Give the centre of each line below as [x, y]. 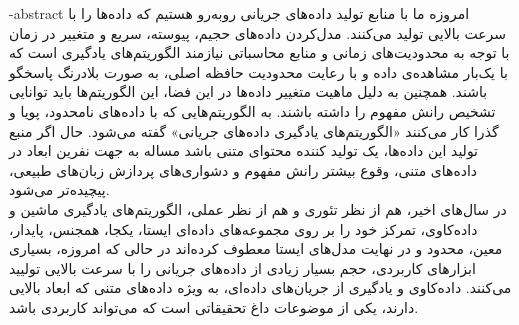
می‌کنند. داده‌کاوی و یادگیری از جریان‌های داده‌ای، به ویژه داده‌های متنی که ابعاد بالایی [260, 287]
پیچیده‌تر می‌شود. [59, 189]
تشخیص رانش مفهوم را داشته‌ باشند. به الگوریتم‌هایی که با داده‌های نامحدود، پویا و [252, 110]
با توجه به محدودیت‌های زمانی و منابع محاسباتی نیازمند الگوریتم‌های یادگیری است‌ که [259, 52]
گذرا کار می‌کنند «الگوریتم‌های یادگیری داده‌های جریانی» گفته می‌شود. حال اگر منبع [254, 130]
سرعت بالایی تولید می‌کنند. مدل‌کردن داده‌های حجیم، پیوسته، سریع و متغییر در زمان [258, 32]
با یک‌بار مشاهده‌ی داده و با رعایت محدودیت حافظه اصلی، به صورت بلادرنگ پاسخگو [258, 71]
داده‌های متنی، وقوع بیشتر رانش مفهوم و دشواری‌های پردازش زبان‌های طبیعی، [243, 169]
